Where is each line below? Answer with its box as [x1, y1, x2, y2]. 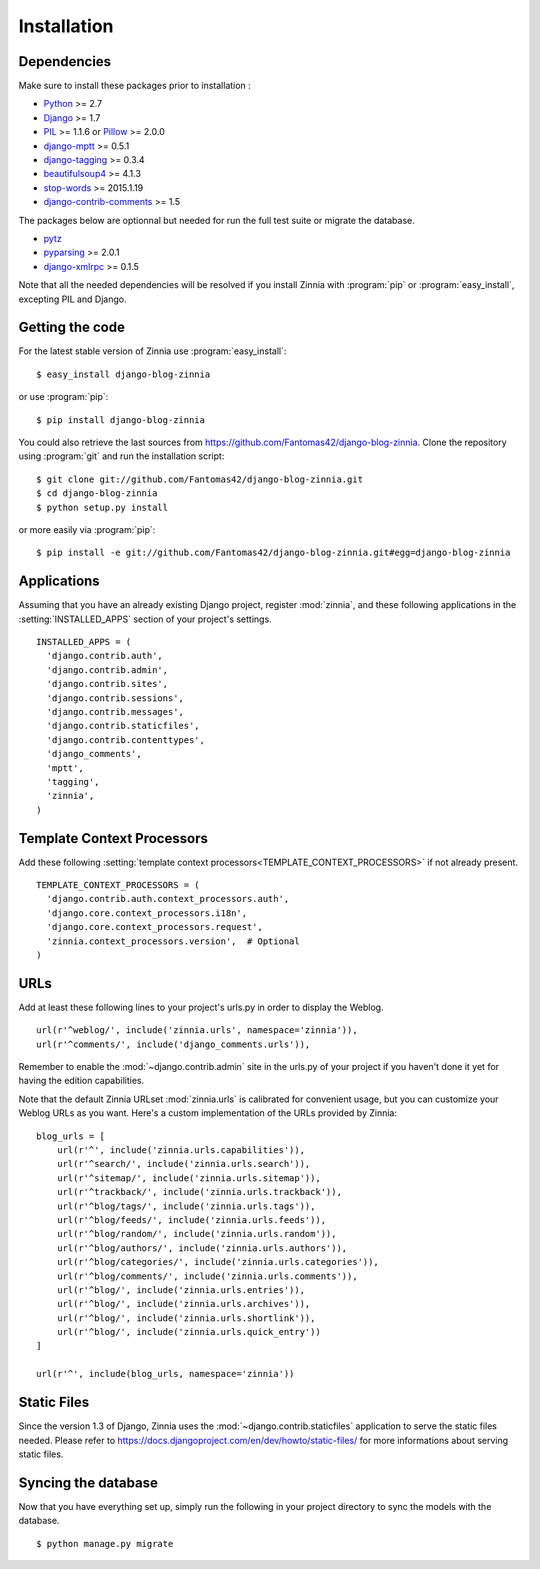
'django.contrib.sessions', [46, 692, 185, 704]
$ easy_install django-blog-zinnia [36, 368, 211, 380]
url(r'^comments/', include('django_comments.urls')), [36, 1038, 311, 1050]
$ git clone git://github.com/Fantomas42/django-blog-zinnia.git [36, 473, 364, 485]
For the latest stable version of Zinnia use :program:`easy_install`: [18, 345, 287, 357]
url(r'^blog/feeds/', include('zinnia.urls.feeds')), [56, 1214, 327, 1225]
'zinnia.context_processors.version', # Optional [46, 935, 300, 947]
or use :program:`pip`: [18, 391, 109, 403]
